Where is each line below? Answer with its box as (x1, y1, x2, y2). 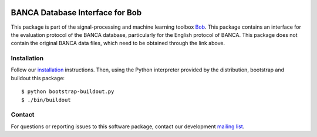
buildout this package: (11, 74, 65, 81)
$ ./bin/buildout (21, 97, 71, 103)
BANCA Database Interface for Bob (11, 8, 142, 18)
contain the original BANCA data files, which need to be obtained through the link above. (11, 40, 225, 47)
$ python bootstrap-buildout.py (21, 88, 114, 95)
